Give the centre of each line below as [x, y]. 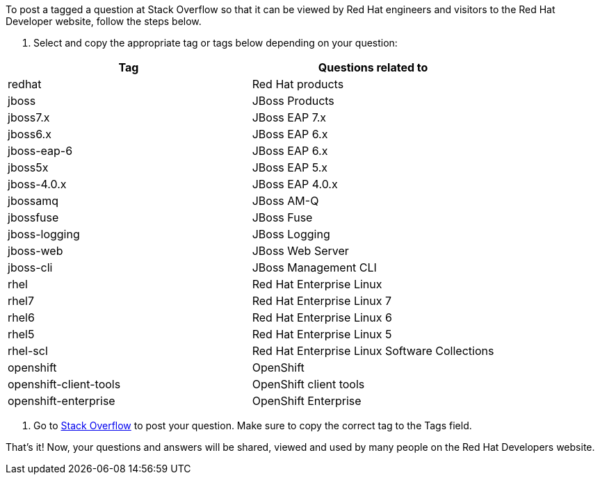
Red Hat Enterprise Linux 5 [322, 334]
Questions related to [373, 67]
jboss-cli [30, 267]
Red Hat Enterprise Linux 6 [322, 317]
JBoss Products [293, 101]
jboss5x [28, 167]
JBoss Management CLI [314, 267]
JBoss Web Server [300, 251]
